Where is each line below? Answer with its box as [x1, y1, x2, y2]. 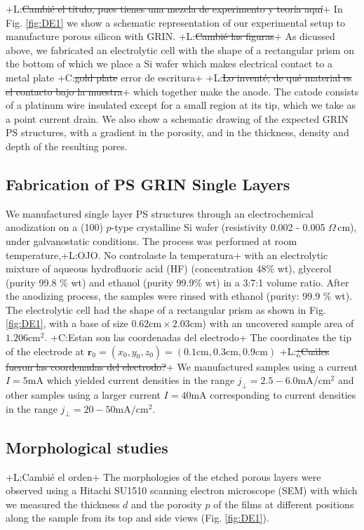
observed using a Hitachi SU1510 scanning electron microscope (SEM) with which [6, 483, 358, 498]
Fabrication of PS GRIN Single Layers [6, 173, 290, 194]
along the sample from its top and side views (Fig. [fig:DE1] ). [6, 510, 269, 525]
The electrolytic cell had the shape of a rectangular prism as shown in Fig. [6, 302, 326, 317]
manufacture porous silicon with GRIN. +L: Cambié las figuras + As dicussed [6, 29, 335, 44]
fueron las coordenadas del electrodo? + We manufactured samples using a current [6, 359, 358, 373]
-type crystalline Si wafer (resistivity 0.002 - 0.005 [111, 220, 325, 234]
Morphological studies [6, 436, 168, 458]
